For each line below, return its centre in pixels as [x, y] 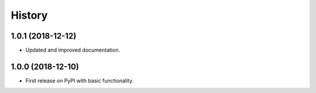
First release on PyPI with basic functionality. [80, 80]
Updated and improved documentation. [73, 50]
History [29, 15]
